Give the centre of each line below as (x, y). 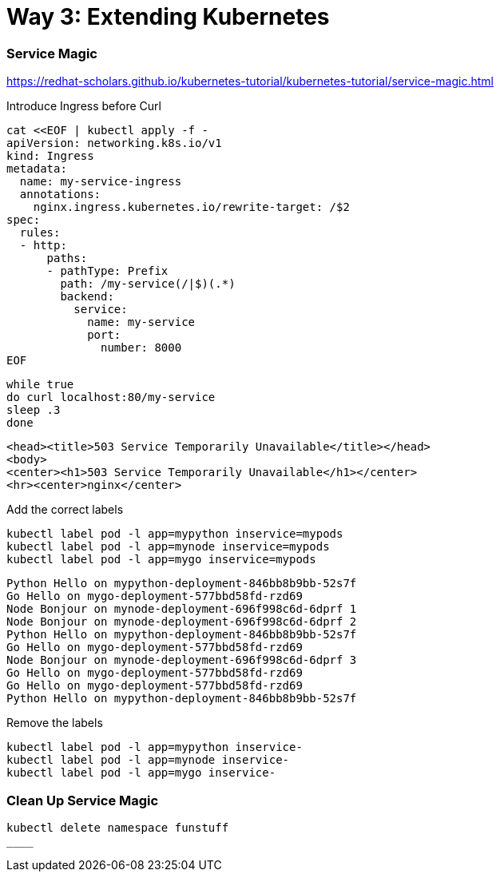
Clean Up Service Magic (83, 800)
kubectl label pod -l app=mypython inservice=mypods (175, 534)
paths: (67, 258)
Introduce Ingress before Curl (84, 106)
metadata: (37, 169)
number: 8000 (141, 348)
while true (40, 385)
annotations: (60, 195)
